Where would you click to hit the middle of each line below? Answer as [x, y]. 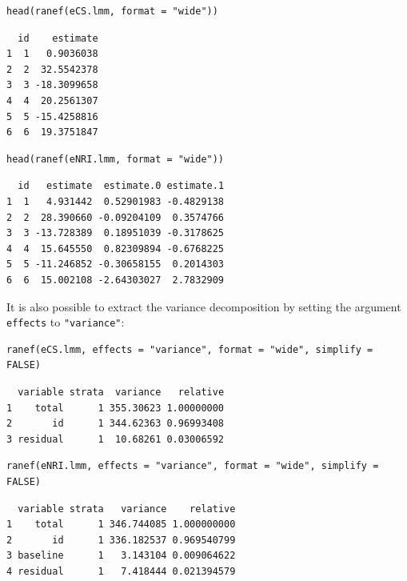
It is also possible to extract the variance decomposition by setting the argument [204, 306]
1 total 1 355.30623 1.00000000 [116, 408]
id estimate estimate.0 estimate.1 [121, 186]
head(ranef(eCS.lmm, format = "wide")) [112, 11]
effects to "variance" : [66, 322]
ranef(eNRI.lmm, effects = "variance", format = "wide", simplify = [193, 466]
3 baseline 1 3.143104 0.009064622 [121, 556]
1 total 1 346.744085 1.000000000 [121, 525]
